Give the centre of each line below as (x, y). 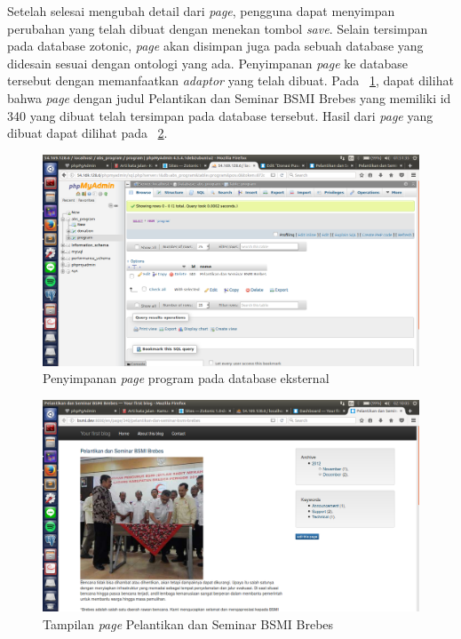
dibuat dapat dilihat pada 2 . (87, 133)
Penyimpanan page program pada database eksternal (186, 378)
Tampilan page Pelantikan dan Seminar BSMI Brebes (188, 623)
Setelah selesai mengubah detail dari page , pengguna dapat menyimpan (201, 11)
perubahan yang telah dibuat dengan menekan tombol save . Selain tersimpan (218, 28)
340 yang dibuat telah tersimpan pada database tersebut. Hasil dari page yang (220, 115)
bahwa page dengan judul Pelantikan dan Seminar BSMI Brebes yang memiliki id (229, 97)
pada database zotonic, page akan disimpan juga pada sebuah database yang (215, 46)
